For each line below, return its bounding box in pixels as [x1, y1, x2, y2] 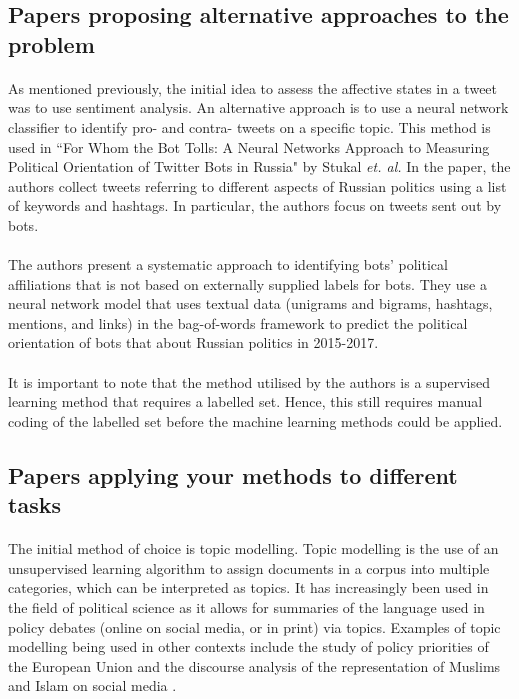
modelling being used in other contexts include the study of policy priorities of [8, 636, 489, 657]
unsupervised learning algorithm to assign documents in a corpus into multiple [8, 557, 490, 578]
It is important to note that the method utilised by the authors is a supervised [8, 371, 491, 392]
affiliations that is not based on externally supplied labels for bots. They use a [8, 273, 487, 294]
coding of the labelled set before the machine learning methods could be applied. [8, 410, 503, 431]
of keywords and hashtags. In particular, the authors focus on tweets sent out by [8, 195, 502, 216]
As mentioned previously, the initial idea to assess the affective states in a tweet [8, 77, 498, 98]
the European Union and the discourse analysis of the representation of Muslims [8, 655, 501, 676]
